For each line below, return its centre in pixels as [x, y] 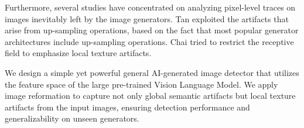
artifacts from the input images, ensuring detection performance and [127, 107]
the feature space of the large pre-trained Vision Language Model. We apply [141, 84]
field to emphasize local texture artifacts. [78, 53]
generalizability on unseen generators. [72, 118]
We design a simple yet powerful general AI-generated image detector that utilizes [152, 72]
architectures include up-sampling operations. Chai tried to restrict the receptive [149, 41]
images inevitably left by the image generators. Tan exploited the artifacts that [147, 18]
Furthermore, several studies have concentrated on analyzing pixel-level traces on [150, 7]
